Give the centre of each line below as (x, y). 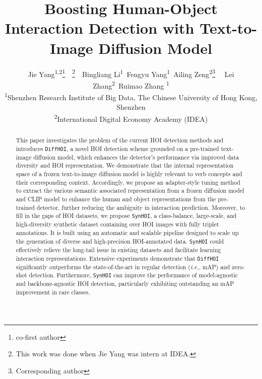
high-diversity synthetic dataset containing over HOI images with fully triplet (117, 224)
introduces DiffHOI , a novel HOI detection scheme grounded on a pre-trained (117, 148)
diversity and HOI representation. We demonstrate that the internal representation (125, 165)
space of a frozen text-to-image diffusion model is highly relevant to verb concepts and (129, 174)
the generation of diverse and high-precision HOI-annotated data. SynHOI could (120, 241)
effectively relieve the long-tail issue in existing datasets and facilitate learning (118, 249)
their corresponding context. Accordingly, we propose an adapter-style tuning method (128, 182)
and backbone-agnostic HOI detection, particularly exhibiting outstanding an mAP (125, 284)
